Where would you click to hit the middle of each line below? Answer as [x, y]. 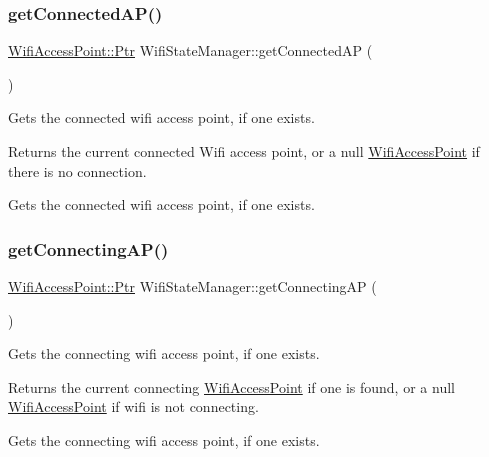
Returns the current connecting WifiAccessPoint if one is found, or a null [231, 386]
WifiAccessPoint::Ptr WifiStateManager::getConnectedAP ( [190, 50]
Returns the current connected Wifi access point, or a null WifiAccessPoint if [244, 151]
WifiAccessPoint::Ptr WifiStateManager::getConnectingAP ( [192, 286]
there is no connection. [77, 170]
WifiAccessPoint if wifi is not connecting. [133, 406]
